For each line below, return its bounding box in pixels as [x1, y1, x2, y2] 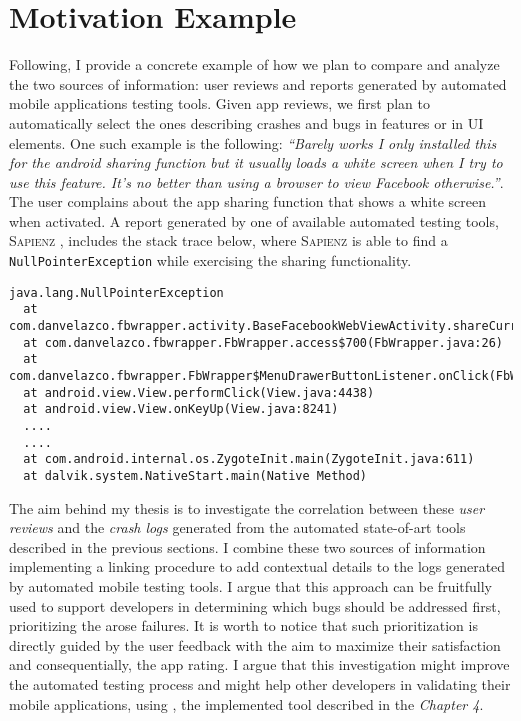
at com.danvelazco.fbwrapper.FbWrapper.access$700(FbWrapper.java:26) [23, 335, 503, 350]
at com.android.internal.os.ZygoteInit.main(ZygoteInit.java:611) [23, 452, 475, 467]
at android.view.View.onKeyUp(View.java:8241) [23, 402, 339, 417]
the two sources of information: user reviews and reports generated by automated [9, 73, 507, 94]
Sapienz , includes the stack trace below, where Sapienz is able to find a [9, 230, 448, 251]
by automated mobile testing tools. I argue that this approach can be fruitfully [9, 575, 492, 596]
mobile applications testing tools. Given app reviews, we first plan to [9, 93, 430, 114]
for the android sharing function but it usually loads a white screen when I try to [9, 152, 503, 173]
